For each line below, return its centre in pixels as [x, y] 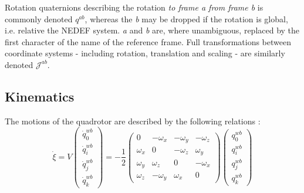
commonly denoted [39, 18]
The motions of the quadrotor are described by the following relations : [133, 121]
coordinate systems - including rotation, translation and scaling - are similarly [145, 53]
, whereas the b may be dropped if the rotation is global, [186, 18]
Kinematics [40, 96]
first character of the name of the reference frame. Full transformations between [148, 41]
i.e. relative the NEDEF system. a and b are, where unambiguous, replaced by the [152, 30]
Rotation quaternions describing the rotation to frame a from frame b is [134, 7]
